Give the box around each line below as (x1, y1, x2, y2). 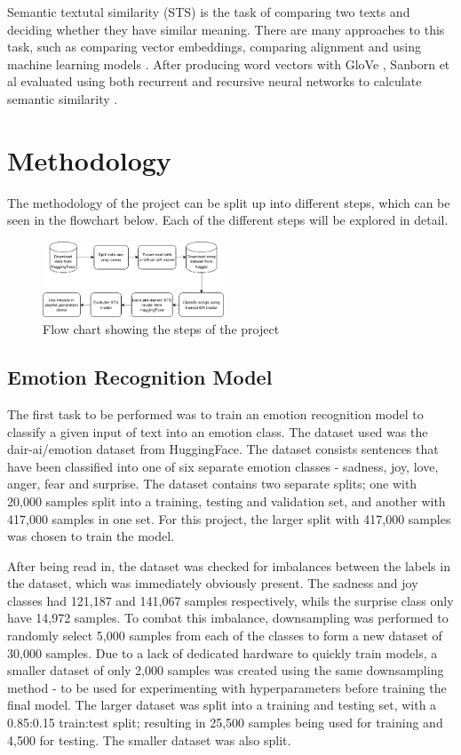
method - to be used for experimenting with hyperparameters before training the (7, 678, 447, 696)
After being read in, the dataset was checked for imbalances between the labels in (7, 556, 450, 575)
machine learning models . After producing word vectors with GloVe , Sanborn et (7, 54, 450, 73)
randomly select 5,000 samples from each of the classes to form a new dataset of (7, 626, 442, 645)
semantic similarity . (7, 89, 118, 107)
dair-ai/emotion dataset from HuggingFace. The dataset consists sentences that (7, 440, 439, 458)
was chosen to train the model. (7, 527, 175, 545)
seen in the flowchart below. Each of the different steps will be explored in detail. (7, 211, 449, 229)
